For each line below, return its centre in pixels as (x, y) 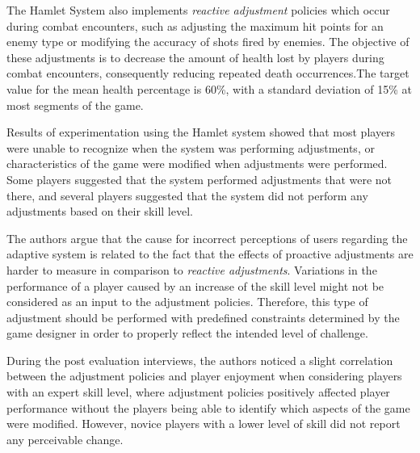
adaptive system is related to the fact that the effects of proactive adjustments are (210, 254)
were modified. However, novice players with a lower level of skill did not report (204, 424)
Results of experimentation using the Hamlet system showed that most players (201, 132)
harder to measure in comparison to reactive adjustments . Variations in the (192, 269)
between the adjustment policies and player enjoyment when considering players (204, 376)
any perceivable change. (65, 439)
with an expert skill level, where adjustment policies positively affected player (198, 392)
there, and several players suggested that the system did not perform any (187, 195)
